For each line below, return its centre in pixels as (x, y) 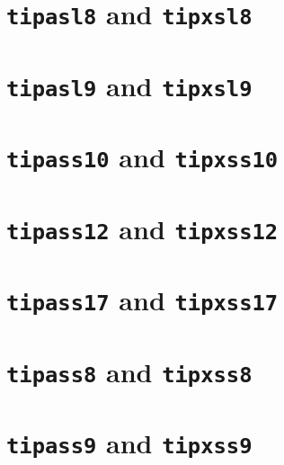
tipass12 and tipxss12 (142, 228)
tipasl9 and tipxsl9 (129, 85)
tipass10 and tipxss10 (142, 157)
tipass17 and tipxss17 (142, 300)
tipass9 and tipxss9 (129, 443)
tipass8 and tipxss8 (129, 371)
